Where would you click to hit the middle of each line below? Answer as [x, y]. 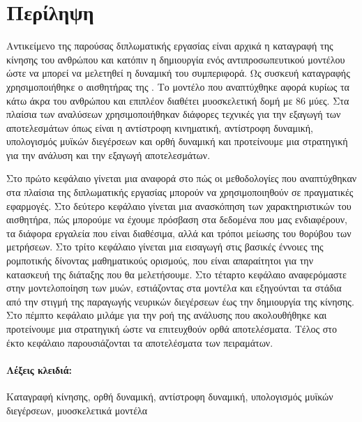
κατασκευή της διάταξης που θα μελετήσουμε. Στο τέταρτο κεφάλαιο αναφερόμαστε [176, 274]
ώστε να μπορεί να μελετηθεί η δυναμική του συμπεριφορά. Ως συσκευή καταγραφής [178, 73]
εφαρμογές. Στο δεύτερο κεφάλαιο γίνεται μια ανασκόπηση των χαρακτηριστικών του [179, 205]
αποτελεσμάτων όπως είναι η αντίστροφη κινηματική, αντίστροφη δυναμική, [160, 127]
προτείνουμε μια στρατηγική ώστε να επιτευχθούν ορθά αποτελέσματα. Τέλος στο [172, 329]
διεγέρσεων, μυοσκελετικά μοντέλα [77, 410]
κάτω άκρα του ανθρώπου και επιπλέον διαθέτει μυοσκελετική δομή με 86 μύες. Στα [178, 100]
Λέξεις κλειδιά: [39, 369]
